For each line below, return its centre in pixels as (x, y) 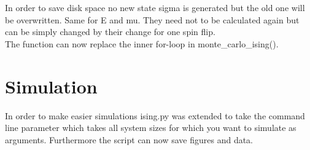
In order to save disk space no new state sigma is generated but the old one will (155, 7)
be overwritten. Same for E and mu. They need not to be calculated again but (152, 19)
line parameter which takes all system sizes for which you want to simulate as (151, 128)
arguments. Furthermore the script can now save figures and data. (129, 139)
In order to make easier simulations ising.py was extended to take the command (155, 115)
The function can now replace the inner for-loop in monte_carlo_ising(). (142, 43)
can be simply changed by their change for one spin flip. (110, 32)
